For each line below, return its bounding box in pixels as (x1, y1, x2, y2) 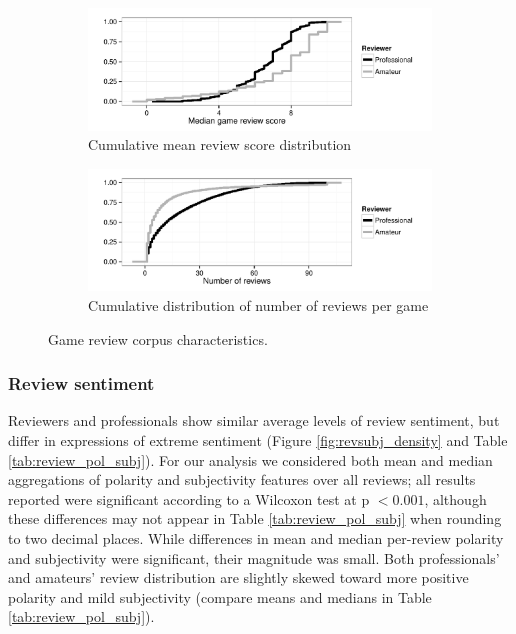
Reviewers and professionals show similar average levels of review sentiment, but (8, 410, 500, 431)
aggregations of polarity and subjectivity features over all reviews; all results (8, 469, 476, 490)
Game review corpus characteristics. (48, 328, 268, 349)
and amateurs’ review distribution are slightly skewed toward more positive (8, 567, 469, 588)
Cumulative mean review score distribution (88, 134, 352, 155)
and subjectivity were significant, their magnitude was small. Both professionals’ (8, 547, 500, 568)
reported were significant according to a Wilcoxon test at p (8, 488, 370, 509)
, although (424, 488, 487, 509)
